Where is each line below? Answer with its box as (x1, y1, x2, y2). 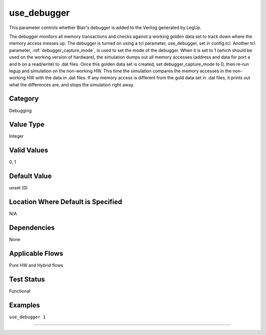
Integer (9, 133, 24, 139)
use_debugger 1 (9, 314, 46, 320)
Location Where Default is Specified (9, 198, 123, 206)
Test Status (9, 275, 45, 283)
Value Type (9, 121, 44, 129)
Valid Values (9, 146, 48, 154)
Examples (9, 301, 40, 309)
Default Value (9, 172, 52, 181)
